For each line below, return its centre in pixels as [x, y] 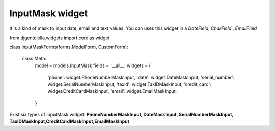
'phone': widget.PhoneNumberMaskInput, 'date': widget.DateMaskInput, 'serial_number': [141, 77]
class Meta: [34, 58]
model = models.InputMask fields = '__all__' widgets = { [93, 65]
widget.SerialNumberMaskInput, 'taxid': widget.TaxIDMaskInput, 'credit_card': [129, 84]
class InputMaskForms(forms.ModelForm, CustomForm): [69, 47]
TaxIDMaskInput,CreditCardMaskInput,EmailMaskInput [70, 121]
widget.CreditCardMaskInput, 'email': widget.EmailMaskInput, [112, 91]
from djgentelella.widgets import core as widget [60, 38]
